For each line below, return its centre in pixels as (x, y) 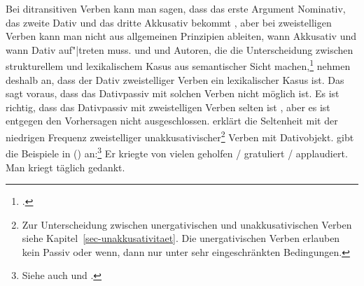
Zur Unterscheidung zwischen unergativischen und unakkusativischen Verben (187, 224)
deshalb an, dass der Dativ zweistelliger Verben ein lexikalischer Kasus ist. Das (175, 79)
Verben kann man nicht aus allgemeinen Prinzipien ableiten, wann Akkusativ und (181, 36)
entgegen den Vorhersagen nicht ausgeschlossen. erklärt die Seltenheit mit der (172, 121)
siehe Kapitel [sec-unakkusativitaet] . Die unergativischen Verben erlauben (181, 238)
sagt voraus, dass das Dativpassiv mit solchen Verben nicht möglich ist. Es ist (173, 93)
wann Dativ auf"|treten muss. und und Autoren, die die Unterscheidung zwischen (180, 49)
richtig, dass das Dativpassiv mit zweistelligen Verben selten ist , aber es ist (168, 107)
